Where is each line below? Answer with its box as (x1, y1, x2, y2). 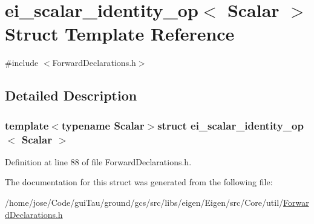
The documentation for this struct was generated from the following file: (5, 176, 273, 188)
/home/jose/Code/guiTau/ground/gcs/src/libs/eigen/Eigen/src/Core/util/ (5, 196, 284, 209)
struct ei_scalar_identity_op (157, 117, 304, 133)
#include (5, 56, 39, 69)
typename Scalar (61, 117, 145, 133)
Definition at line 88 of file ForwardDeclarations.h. (5, 155, 192, 168)
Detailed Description (5, 86, 137, 105)
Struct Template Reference (5, 21, 235, 46)
